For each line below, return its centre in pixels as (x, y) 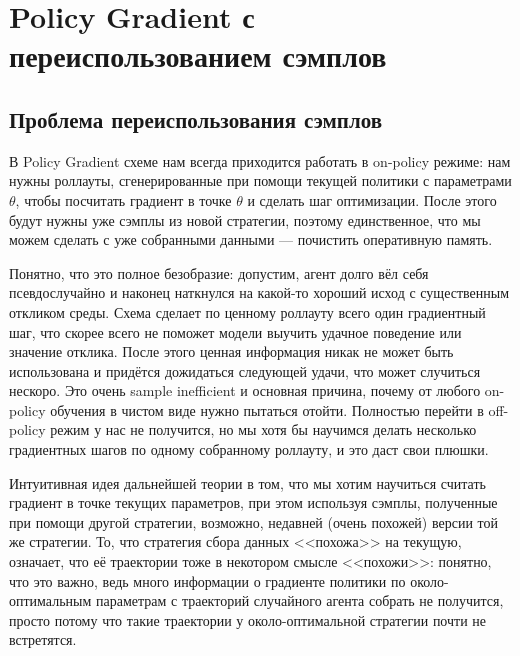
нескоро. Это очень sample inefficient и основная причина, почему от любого (245, 390)
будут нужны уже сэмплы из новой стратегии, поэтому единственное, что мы (245, 219)
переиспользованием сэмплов (198, 55)
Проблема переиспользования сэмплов (196, 118)
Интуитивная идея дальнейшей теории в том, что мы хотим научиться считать (247, 482)
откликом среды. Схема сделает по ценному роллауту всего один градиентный (247, 311)
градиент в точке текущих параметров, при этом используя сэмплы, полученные (253, 502)
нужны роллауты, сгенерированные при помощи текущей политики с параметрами (260, 180)
